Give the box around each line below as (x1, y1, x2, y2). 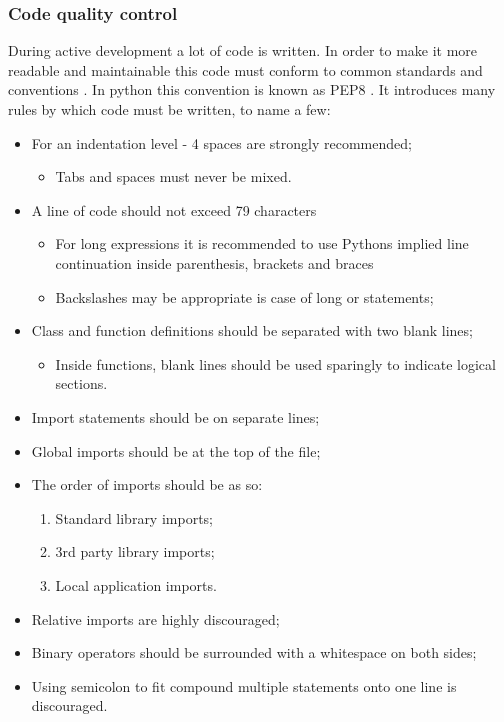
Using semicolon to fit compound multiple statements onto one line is (31, 675, 457, 696)
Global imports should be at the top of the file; (31, 440, 321, 461)
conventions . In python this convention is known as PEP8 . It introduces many (8, 79, 496, 100)
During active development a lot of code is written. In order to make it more (8, 40, 478, 61)
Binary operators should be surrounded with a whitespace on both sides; (31, 642, 477, 663)
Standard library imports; (55, 507, 213, 528)
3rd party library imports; (55, 541, 215, 562)
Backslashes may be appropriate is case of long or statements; (55, 286, 434, 307)
